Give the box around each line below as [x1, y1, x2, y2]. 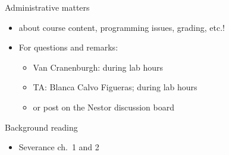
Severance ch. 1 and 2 [18, 141, 99, 153]
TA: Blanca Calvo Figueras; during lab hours [33, 81, 197, 93]
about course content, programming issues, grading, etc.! [18, 21, 225, 33]
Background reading [5, 121, 78, 133]
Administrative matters [5, 1, 90, 13]
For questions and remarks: [18, 41, 118, 53]
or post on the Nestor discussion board [33, 100, 174, 113]
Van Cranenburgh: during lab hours [33, 61, 164, 73]
